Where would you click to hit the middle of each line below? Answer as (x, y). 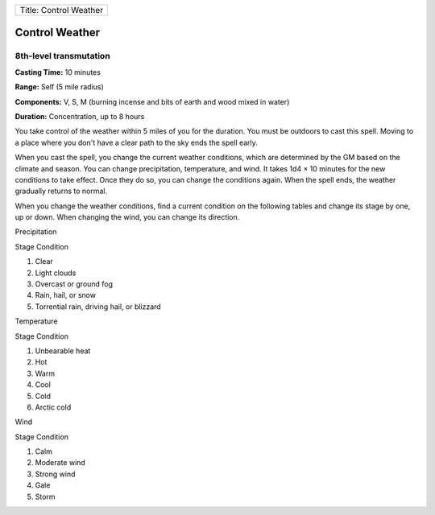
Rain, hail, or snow (66, 295)
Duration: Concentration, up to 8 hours (80, 116)
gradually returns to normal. (61, 191)
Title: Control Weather (62, 10)
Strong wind (55, 474)
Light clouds (56, 273)
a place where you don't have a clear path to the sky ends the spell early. (136, 142)
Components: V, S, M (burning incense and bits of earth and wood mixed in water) (152, 101)
